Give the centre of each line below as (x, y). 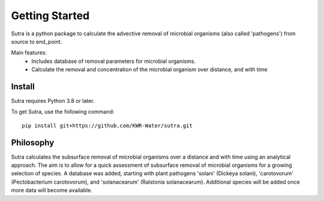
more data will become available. (52, 190)
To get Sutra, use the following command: (63, 112)
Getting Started (50, 16)
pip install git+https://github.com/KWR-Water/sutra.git (107, 125)
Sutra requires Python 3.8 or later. (53, 101)
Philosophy (33, 143)
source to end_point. (37, 41)
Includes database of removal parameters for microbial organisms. (114, 61)
